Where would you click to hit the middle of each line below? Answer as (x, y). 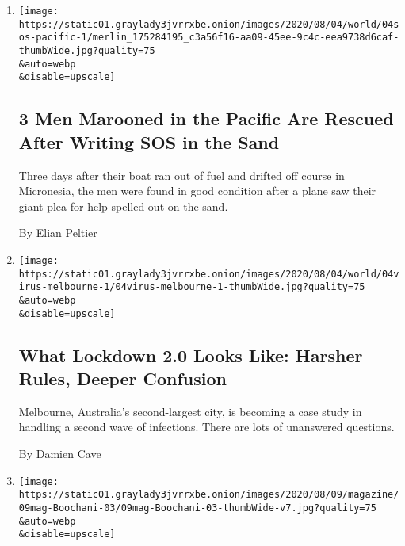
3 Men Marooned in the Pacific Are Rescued (206, 118)
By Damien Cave (60, 453)
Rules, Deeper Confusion (122, 378)
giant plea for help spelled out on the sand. (123, 206)
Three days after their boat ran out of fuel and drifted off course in (181, 175)
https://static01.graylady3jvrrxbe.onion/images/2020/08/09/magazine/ (209, 495)
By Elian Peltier (58, 233)
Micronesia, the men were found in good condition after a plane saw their (197, 191)
